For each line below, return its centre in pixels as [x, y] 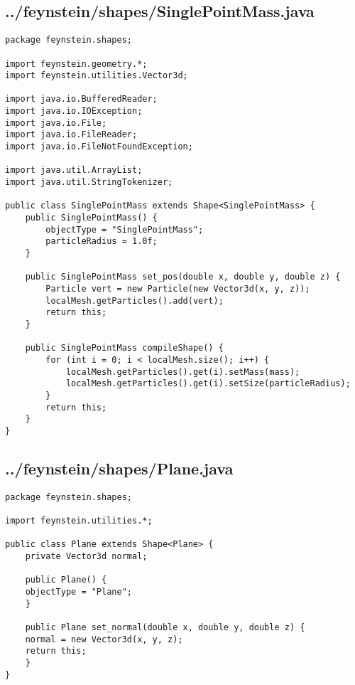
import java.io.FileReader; [71, 135]
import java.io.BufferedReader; [81, 99]
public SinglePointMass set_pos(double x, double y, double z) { [183, 277]
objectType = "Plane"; [78, 591]
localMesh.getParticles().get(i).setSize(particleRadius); [208, 384]
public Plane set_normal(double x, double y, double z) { [165, 627]
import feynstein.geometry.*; [76, 64]
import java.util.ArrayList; [74, 170]
